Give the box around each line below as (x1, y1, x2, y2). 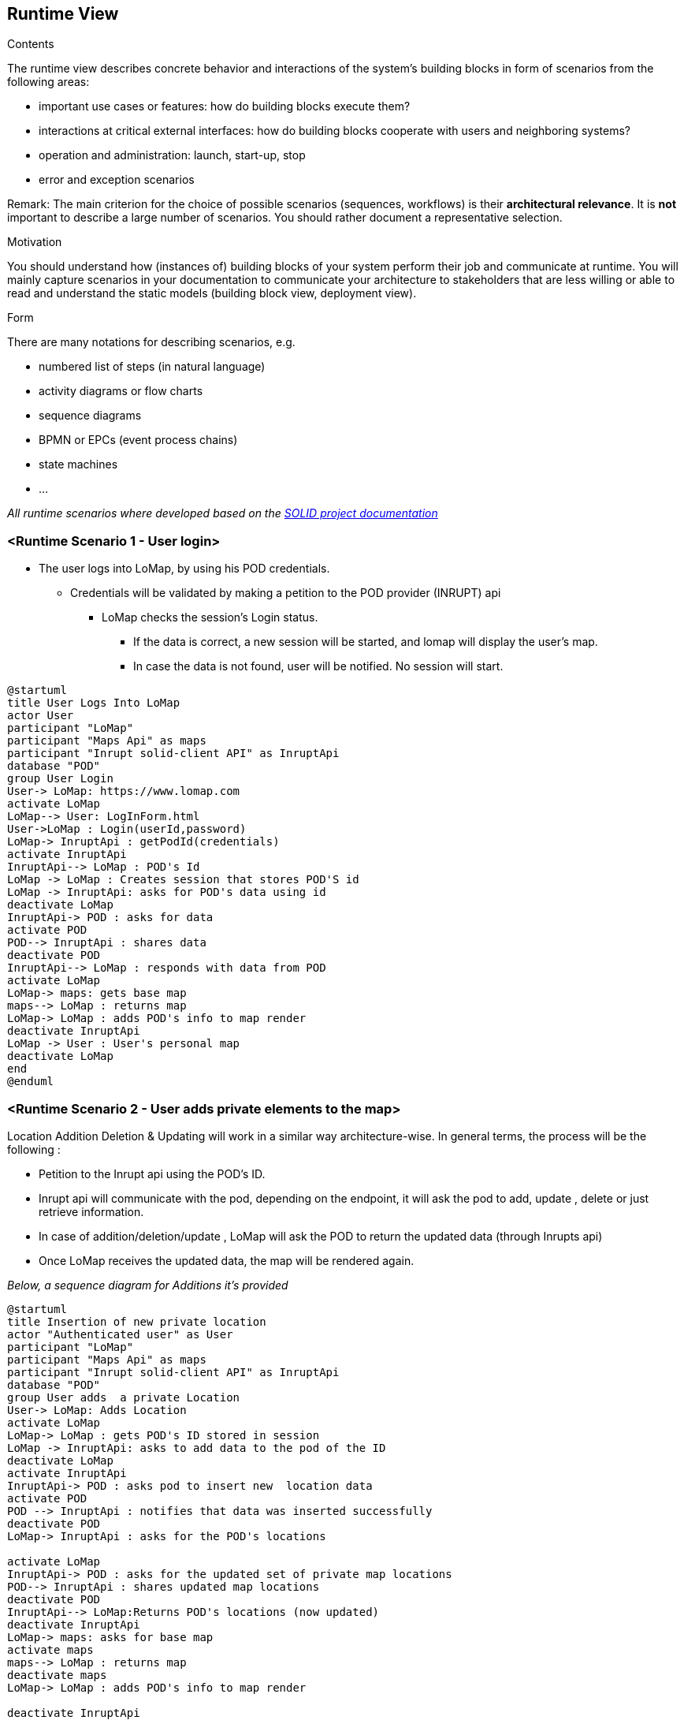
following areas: (7, 75, 90, 89)
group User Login (7, 772, 113, 785)
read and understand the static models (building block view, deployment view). (7, 286, 417, 300)
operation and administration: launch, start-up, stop (39, 148, 306, 162)
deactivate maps (7, 1668, 107, 1681)
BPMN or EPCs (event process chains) (39, 433, 238, 447)
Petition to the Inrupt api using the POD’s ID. (39, 1166, 266, 1181)
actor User (7, 709, 74, 722)
